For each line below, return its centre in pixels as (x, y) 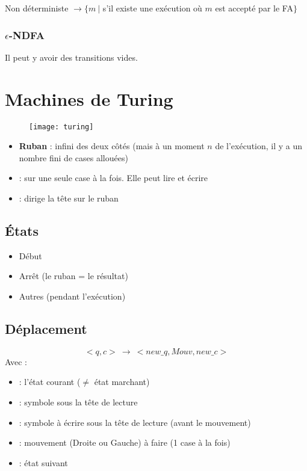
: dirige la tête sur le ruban (69, 198)
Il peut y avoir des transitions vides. (71, 57)
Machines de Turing (89, 98)
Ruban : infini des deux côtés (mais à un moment (112, 146)
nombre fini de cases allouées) (73, 157)
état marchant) (122, 382)
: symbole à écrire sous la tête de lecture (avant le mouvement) (135, 422)
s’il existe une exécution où (152, 8)
